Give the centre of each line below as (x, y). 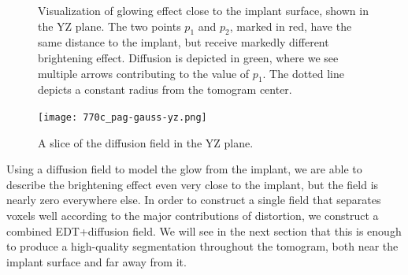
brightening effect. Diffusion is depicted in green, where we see (188, 57)
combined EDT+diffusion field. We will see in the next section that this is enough (204, 230)
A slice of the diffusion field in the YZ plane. (146, 142)
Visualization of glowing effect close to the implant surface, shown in (203, 10)
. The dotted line (304, 73)
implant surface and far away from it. (96, 261)
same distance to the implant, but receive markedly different (184, 42)
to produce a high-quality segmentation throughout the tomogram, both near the (202, 246)
